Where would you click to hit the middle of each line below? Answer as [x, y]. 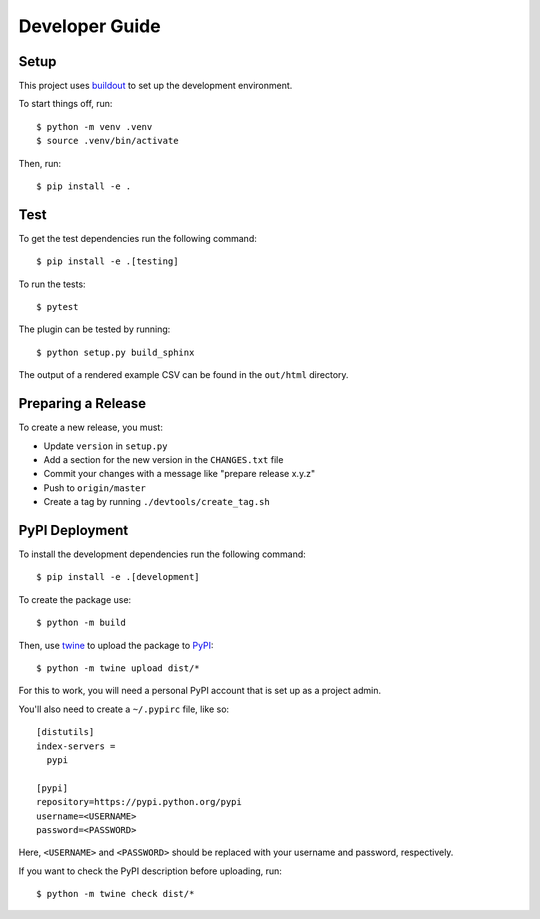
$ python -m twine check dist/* [115, 894]
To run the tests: [52, 284]
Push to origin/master [95, 487]
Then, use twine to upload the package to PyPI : [116, 645]
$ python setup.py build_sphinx [115, 352]
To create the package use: [75, 599]
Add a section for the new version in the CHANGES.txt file [163, 459]
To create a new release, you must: [91, 427]
